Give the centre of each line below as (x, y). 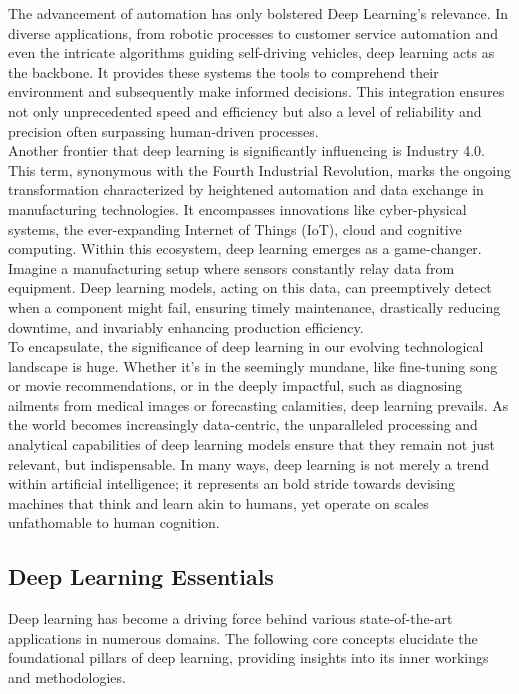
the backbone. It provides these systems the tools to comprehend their (223, 71)
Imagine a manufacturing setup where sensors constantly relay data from (231, 267)
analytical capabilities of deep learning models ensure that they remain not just (251, 444)
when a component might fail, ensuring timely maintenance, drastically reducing (254, 306)
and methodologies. (67, 677)
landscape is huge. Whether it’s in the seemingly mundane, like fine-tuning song (253, 365)
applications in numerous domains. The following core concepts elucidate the (243, 637)
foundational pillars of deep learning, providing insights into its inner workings (248, 657)
